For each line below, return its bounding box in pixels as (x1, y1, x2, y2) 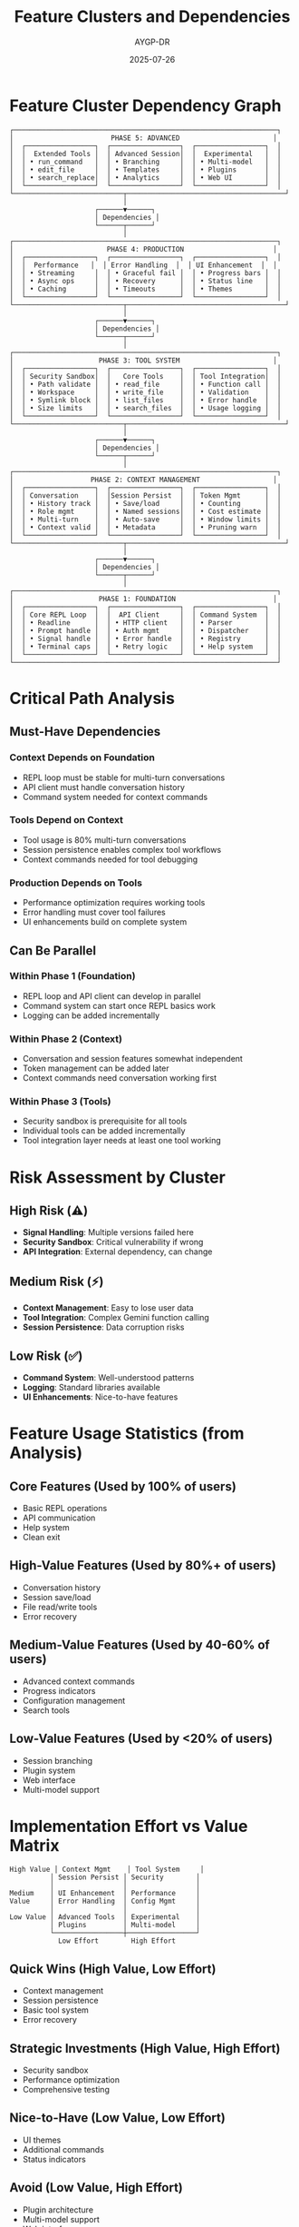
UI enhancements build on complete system (22, 916, 188, 927)
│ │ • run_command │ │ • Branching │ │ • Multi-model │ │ (9, 157, 282, 166)
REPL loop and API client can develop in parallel (22, 990, 201, 1001)
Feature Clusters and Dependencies (14, 6, 291, 27)
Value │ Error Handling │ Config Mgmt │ (9, 1896, 201, 1906)
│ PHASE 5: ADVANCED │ (9, 134, 278, 143)
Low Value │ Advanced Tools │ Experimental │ (9, 1913, 201, 1922)
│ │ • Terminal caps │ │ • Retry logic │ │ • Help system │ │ (9, 642, 282, 651)
